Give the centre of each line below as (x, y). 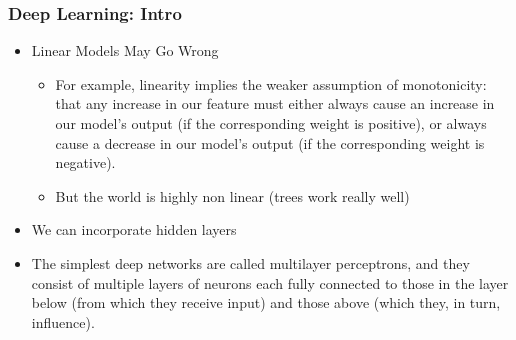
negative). (85, 162)
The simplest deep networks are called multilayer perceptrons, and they (250, 262)
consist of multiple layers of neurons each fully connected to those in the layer (270, 282)
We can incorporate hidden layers (134, 229)
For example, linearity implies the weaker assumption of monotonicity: (271, 83)
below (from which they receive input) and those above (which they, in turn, (266, 302)
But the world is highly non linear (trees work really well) (232, 195)
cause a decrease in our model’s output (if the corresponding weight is (270, 142)
